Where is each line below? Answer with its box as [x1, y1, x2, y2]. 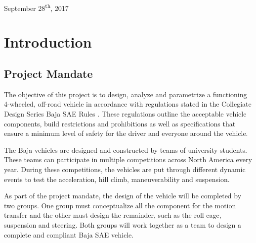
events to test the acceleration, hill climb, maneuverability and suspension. [4, 174, 230, 184]
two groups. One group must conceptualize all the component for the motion [4, 200, 236, 210]
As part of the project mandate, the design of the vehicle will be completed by [4, 190, 242, 201]
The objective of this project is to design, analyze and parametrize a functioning [4, 89, 247, 99]
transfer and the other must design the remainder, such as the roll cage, [4, 210, 221, 220]
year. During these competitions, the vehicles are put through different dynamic [4, 164, 246, 174]
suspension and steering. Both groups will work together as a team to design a [4, 219, 241, 230]
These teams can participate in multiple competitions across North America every [4, 154, 252, 165]
